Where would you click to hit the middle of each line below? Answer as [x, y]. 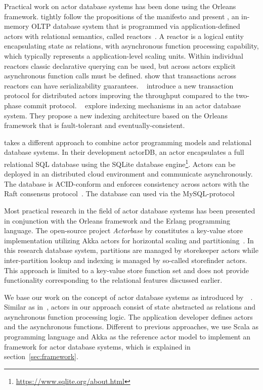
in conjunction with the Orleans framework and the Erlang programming [117, 220]
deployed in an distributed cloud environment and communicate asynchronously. [128, 174]
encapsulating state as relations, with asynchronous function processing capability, [131, 46]
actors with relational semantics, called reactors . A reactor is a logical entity [124, 36]
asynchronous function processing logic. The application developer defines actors [128, 316]
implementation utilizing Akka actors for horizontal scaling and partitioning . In [129, 240]
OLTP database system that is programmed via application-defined [136, 26]
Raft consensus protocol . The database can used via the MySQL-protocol [119, 193]
